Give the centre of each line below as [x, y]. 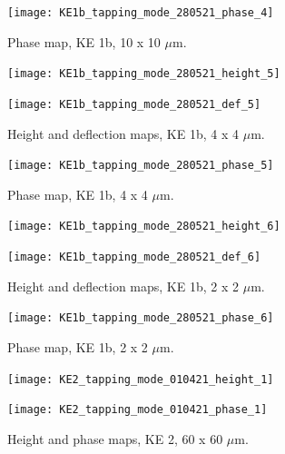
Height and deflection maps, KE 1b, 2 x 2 [123, 286]
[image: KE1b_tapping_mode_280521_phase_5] [141, 166]
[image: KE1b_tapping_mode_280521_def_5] [134, 104]
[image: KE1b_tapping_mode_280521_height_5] [144, 74]
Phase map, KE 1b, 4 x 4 [78, 194]
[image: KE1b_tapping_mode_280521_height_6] [144, 227]
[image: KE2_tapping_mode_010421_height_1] [141, 379]
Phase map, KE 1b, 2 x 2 [78, 346]
